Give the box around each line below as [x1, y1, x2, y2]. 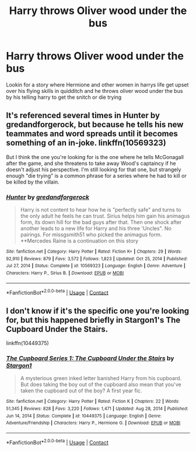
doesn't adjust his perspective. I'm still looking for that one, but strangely [6, 165, 181, 173]
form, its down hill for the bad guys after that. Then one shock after [20, 219, 182, 226]
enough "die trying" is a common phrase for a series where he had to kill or [6, 172, 187, 179]
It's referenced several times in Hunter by [6, 111, 160, 120]
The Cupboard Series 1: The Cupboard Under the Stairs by [6, 354, 174, 363]
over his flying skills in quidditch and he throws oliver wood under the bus [6, 87, 183, 94]
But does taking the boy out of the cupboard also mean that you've [20, 381, 182, 388]
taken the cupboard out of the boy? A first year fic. [20, 387, 142, 394]
